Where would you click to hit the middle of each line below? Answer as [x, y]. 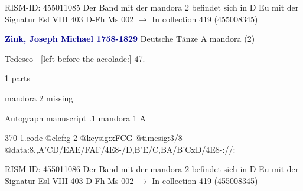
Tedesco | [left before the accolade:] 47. [75, 58]
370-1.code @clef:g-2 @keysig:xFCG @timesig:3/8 [94, 138]
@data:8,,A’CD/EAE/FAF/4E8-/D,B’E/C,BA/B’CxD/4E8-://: [120, 149]
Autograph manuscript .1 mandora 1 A [75, 118]
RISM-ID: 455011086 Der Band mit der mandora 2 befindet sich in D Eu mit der [152, 169]
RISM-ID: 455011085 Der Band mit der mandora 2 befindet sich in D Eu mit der [152, 7]
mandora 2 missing [39, 98]
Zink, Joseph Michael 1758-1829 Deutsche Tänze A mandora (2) [130, 39]
